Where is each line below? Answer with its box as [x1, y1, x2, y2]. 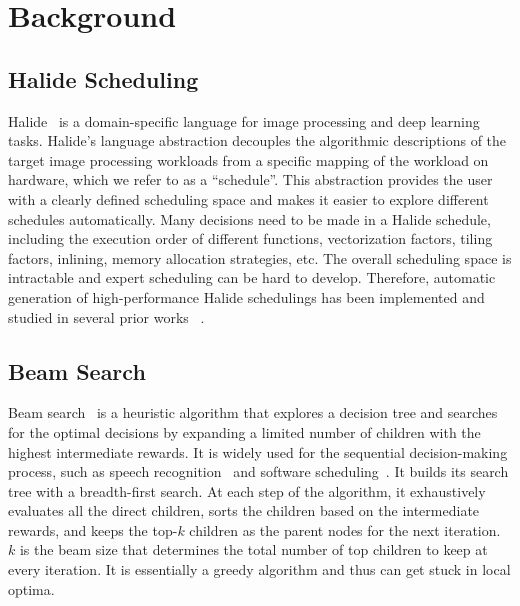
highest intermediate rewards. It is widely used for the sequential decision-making [8, 441, 508, 462]
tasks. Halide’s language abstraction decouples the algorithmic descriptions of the [8, 130, 507, 151]
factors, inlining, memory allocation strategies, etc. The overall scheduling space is [8, 247, 512, 268]
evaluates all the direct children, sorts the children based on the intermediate [8, 500, 480, 521]
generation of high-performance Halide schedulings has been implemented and [8, 286, 485, 307]
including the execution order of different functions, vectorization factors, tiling [8, 228, 493, 249]
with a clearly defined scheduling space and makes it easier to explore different [8, 188, 489, 209]
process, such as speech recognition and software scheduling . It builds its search [8, 461, 509, 482]
